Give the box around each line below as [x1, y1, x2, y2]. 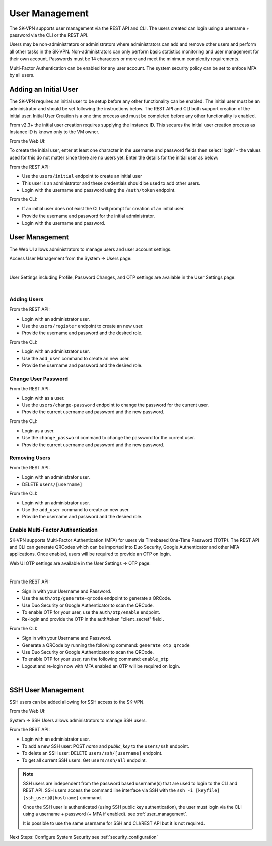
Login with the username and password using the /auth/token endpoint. [22, 187, 176, 193]
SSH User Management [9, 685, 84, 694]
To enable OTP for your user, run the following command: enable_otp [22, 656, 169, 662]
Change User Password [9, 375, 68, 382]
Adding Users [9, 296, 44, 303]
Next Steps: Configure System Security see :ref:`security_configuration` [9, 834, 158, 840]
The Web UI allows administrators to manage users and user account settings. [9, 246, 172, 252]
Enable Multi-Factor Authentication [9, 526, 98, 534]
